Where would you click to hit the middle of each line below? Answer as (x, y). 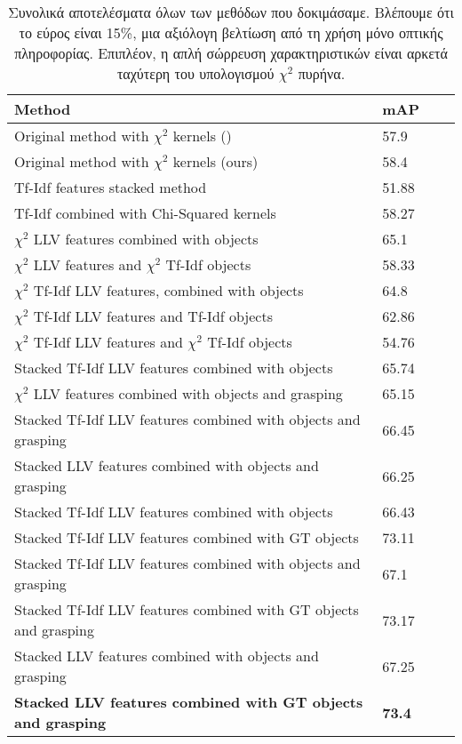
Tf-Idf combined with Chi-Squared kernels (145, 213)
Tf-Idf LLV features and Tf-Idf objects (153, 316)
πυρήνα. (322, 73)
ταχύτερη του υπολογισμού (195, 73)
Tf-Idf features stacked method (111, 187)
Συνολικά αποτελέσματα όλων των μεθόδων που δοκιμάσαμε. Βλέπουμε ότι (231, 12)
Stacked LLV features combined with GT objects (189, 702)
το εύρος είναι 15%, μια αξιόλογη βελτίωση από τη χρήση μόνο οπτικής (231, 32)
